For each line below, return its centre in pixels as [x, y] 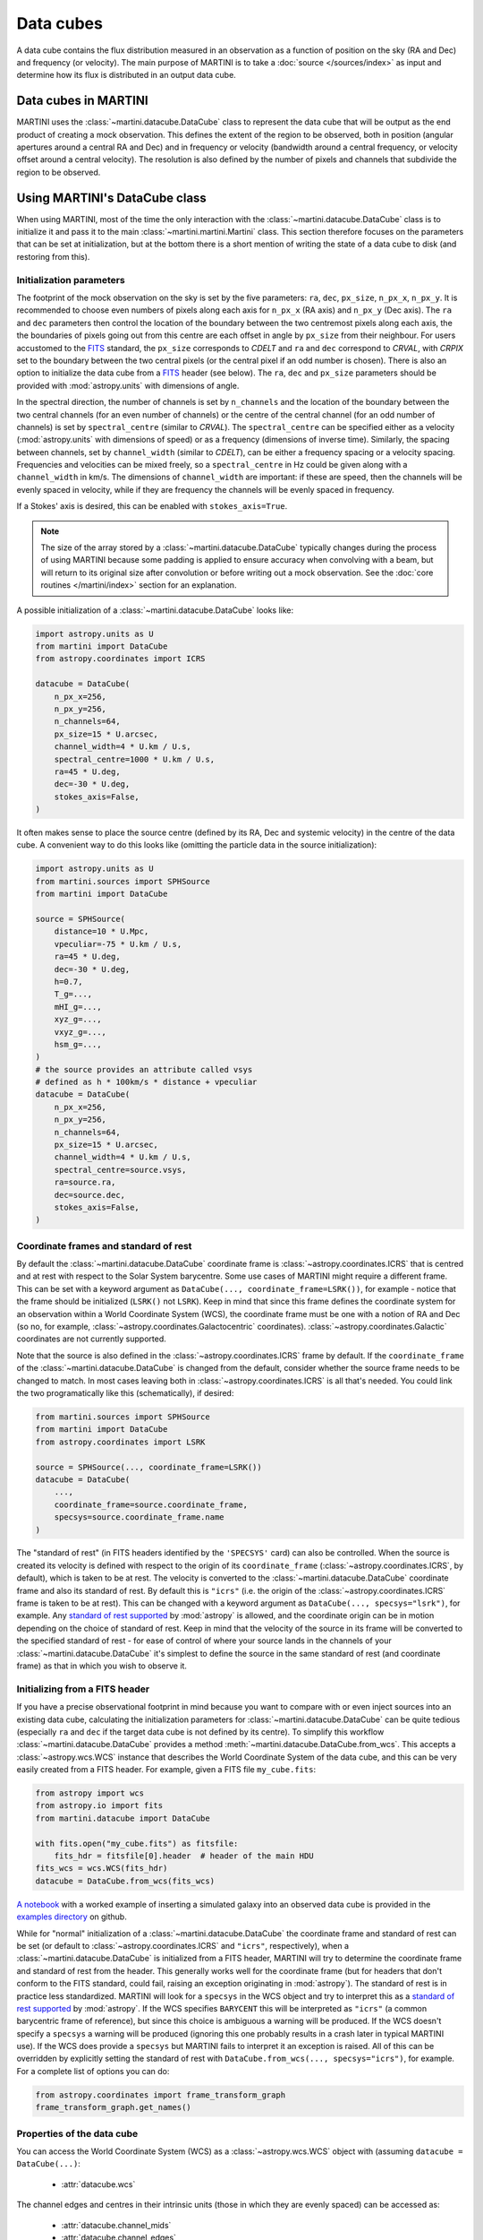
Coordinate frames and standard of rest [104, 1245]
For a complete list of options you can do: [93, 2071]
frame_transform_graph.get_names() [113, 2107]
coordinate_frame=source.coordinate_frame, [151, 1504]
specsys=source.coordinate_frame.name [139, 1517]
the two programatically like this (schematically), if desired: [125, 1393]
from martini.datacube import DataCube [123, 1818]
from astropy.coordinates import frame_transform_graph [161, 2095]
